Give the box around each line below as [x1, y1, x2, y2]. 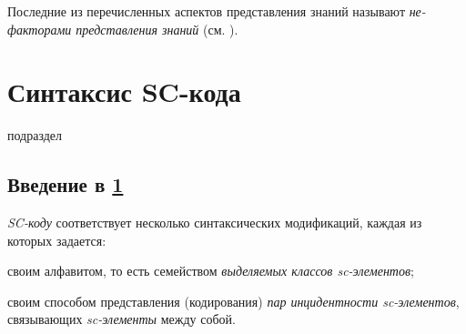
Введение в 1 [7, 170, 124, 198]
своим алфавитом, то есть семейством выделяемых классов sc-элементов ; [7, 261, 414, 280]
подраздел [7, 126, 63, 145]
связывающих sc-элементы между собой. [7, 309, 236, 329]
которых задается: [7, 230, 106, 249]
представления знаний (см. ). [76, 19, 238, 38]
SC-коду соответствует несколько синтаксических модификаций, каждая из [7, 213, 422, 232]
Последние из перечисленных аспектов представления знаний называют [7, 2, 406, 20]
